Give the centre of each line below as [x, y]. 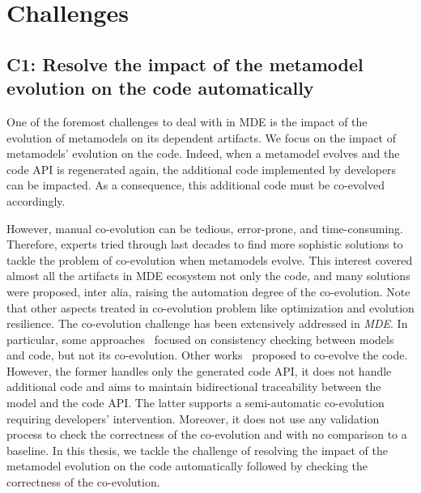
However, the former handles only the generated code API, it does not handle [199, 370]
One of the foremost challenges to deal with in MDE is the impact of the [187, 121]
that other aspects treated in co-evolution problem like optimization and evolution [210, 307]
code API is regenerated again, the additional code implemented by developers [202, 169]
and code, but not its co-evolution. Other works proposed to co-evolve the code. [207, 355]
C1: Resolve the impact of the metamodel [185, 64]
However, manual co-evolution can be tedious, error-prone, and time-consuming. [205, 228]
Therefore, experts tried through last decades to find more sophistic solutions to [205, 244]
